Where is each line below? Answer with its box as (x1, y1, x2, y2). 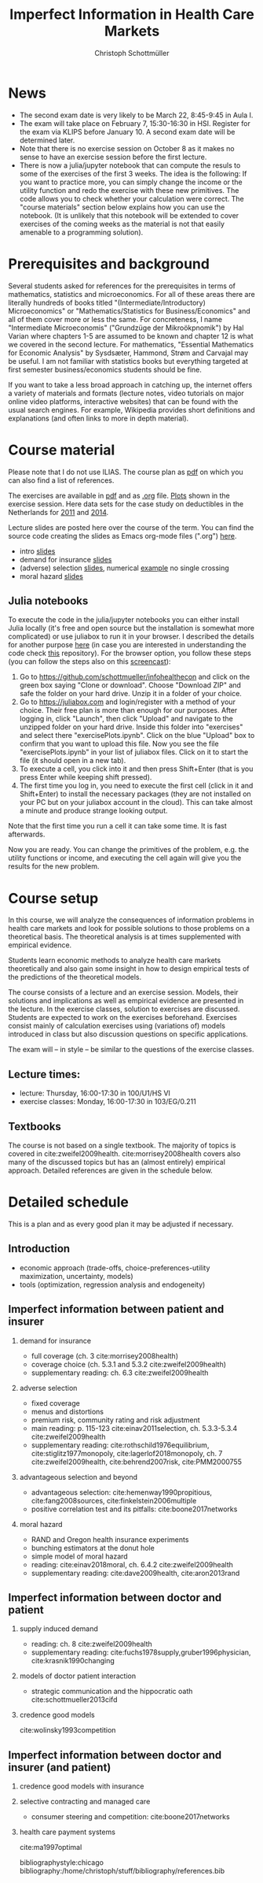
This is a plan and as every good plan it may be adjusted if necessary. (8, 1219, 234, 1229)
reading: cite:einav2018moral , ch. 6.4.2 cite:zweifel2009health (31, 1559, 234, 1569)
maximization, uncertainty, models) (19, 1271, 133, 1281)
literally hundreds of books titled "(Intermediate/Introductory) (8, 298, 206, 307)
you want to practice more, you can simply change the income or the (19, 177, 243, 187)
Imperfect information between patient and (8, 1303, 225, 1316)
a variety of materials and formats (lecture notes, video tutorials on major (8, 388, 245, 398)
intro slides (19, 546, 56, 556)
